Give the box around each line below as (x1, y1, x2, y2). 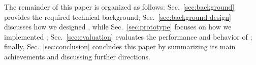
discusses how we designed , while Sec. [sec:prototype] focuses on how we (4, 21, 232, 32)
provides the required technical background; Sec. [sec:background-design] (4, 11, 231, 22)
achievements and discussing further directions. (4, 51, 150, 61)
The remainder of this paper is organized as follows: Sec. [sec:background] (4, 2, 235, 12)
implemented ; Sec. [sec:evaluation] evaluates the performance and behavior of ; (4, 31, 252, 42)
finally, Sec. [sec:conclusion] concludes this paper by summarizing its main (4, 41, 236, 52)
